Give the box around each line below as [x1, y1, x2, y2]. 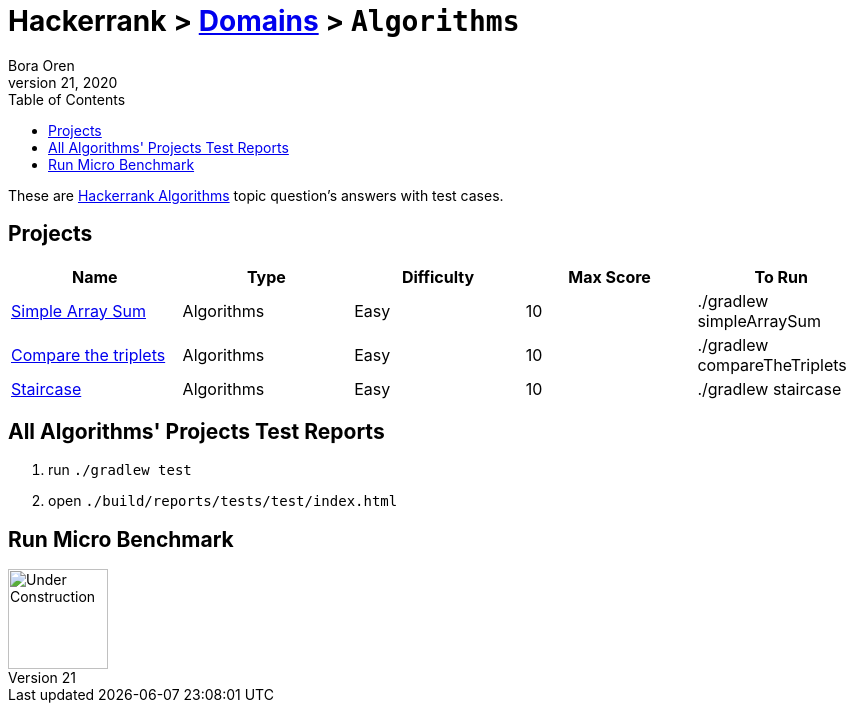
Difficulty [401, 266, 475, 287]
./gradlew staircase [697, 378, 842, 399]
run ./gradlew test [48, 461, 192, 479]
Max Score [568, 266, 651, 287]
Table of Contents [8, 90, 126, 108]
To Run [754, 266, 808, 287]
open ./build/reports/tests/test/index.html [48, 492, 398, 510]
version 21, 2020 [8, 73, 118, 91]
